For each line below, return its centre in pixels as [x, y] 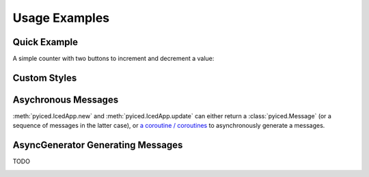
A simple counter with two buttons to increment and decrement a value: [113, 59]
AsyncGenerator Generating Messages [98, 145]
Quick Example [45, 42]
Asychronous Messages [66, 99]
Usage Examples [61, 18]
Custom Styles [45, 78]
